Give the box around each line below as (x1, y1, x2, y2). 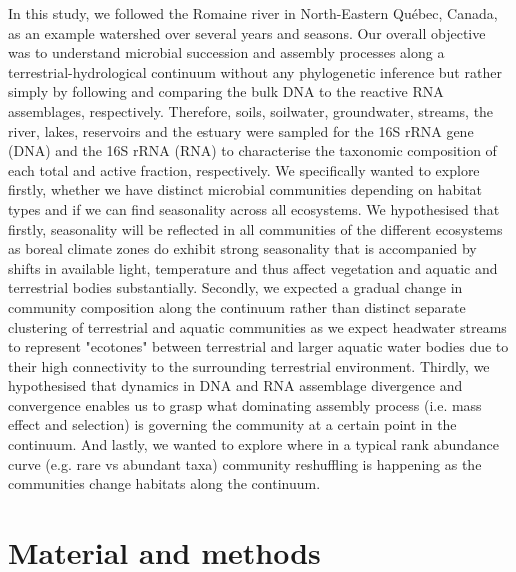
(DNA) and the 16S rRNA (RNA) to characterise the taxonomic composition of (8, 140, 497, 161)
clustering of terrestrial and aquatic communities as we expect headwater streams (8, 316, 507, 337)
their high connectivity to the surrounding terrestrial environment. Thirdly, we (8, 355, 490, 376)
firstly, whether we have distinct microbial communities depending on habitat (8, 179, 483, 200)
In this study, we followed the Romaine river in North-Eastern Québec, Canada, (8, 3, 498, 23)
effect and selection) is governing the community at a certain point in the (8, 414, 457, 435)
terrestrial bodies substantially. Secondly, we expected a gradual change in (8, 277, 463, 298)
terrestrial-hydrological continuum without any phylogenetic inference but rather (8, 61, 502, 82)
